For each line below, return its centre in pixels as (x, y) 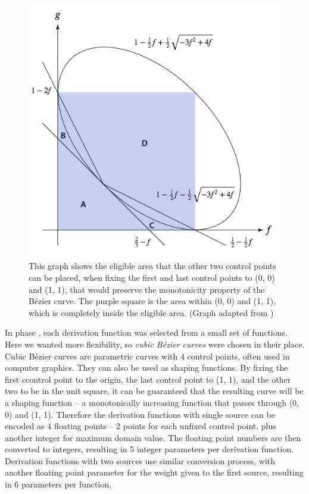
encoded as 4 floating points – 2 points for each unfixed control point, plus (141, 426)
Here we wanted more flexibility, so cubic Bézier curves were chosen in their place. (155, 344)
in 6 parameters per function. (58, 484)
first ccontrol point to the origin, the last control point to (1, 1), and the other (148, 379)
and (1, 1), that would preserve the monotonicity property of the (147, 289)
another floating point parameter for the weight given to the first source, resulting (154, 472)
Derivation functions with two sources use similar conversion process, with (140, 460)
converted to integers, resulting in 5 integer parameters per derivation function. (149, 449)
